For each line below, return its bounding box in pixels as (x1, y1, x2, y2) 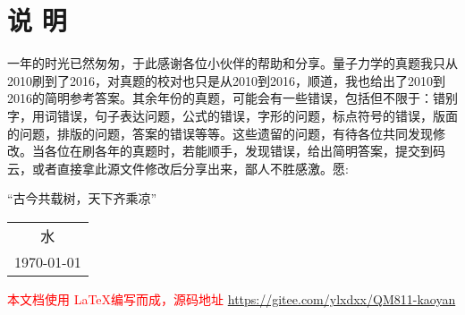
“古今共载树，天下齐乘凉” (7, 189, 157, 208)
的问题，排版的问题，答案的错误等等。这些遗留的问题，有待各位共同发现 (7, 123, 433, 142)
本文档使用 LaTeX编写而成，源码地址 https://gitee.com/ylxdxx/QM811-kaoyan (7, 289, 456, 308)
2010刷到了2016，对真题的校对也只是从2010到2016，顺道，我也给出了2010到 (7, 71, 445, 89)
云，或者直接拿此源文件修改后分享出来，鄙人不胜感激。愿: (7, 158, 349, 177)
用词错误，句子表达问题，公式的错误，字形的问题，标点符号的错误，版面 (31, 106, 458, 124)
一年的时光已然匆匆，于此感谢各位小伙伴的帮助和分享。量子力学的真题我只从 (7, 54, 458, 72)
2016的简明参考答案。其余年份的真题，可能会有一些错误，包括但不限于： (7, 89, 433, 107)
